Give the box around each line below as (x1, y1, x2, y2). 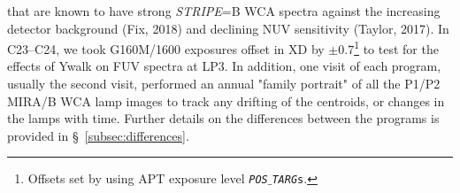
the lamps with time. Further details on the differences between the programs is (7, 109, 440, 127)
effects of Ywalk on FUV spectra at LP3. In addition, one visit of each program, (7, 57, 441, 75)
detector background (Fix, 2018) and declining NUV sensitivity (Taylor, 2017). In (7, 19, 449, 37)
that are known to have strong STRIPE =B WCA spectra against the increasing (7, 2, 441, 19)
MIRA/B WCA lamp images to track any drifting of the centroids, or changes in (7, 91, 445, 110)
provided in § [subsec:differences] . (7, 126, 189, 144)
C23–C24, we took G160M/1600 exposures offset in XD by (7, 39, 325, 58)
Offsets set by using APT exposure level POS (27, 169, 268, 188)
